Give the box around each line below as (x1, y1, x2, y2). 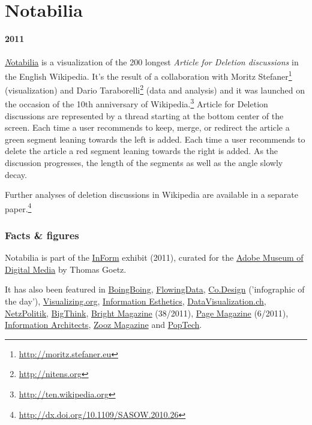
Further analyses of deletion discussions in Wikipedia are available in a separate (5, 188, 298, 201)
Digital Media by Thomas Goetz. (5, 263, 127, 275)
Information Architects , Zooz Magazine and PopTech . (5, 318, 202, 331)
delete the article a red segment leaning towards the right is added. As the (5, 144, 278, 157)
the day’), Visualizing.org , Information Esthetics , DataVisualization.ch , (5, 295, 266, 308)
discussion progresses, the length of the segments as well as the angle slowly (5, 156, 283, 169)
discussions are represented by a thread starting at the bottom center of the (5, 109, 284, 122)
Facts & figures (5, 227, 79, 242)
